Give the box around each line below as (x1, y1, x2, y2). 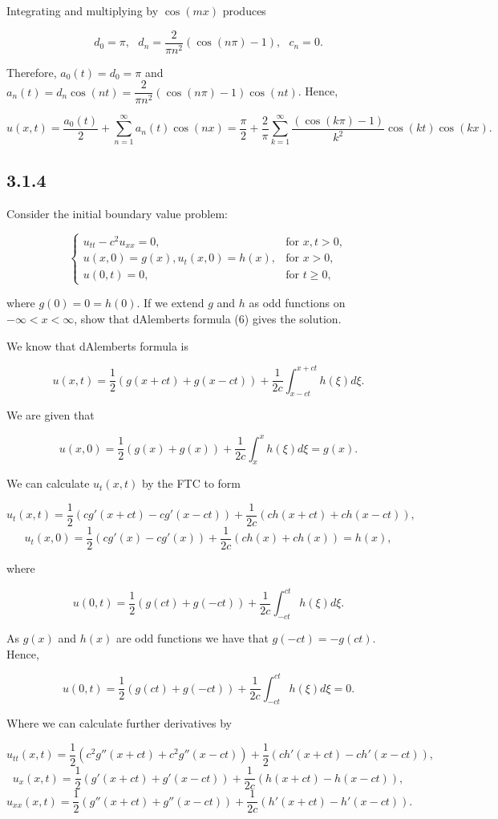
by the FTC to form (141, 475, 241, 492)
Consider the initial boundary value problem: (6, 205, 228, 221)
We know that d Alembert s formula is (6, 337, 188, 354)
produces (222, 2, 266, 18)
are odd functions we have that (115, 629, 269, 646)
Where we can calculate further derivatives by (6, 715, 232, 732)
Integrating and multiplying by (6, 2, 159, 18)
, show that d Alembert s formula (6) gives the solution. (74, 310, 342, 326)
